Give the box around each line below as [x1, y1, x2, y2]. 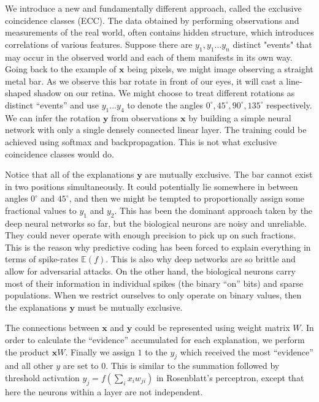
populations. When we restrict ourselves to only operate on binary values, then [5, 289, 302, 301]
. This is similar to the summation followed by [106, 359, 280, 372]
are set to [63, 359, 99, 372]
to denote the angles [127, 98, 203, 111]
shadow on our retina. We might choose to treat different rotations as [34, 86, 295, 99]
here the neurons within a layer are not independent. [5, 385, 203, 398]
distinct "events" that [233, 37, 312, 50]
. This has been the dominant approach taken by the [114, 203, 313, 216]
